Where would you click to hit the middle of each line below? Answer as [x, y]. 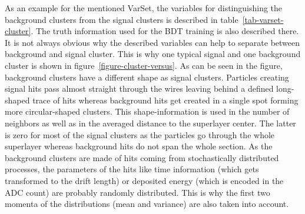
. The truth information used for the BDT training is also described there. [165, 31]
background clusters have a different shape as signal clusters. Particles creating [147, 77]
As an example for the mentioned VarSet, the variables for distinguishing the [144, 8]
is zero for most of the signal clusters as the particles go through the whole [140, 134]
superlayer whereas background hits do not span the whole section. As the [139, 146]
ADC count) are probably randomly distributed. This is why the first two [137, 192]
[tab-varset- [263, 19]
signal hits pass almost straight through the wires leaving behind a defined [139, 88]
